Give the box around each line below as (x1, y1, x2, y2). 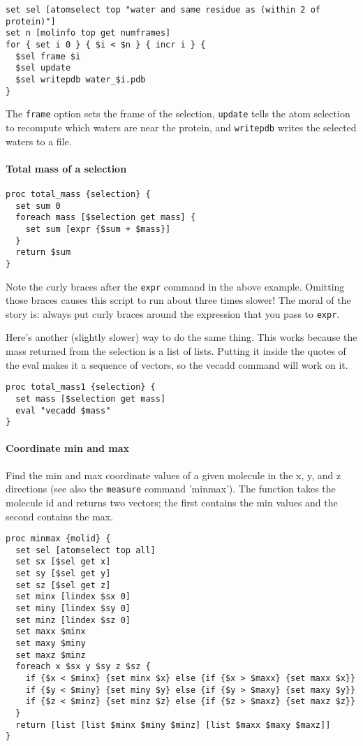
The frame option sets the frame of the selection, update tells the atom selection (6, 106, 350, 121)
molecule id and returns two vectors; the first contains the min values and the (6, 495, 338, 509)
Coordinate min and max (6, 441, 130, 455)
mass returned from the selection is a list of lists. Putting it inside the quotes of (6, 344, 346, 358)
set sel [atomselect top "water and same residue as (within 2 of (6, 5, 321, 15)
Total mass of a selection (6, 161, 127, 175)
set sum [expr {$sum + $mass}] (25, 224, 171, 234)
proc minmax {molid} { (6, 534, 111, 544)
